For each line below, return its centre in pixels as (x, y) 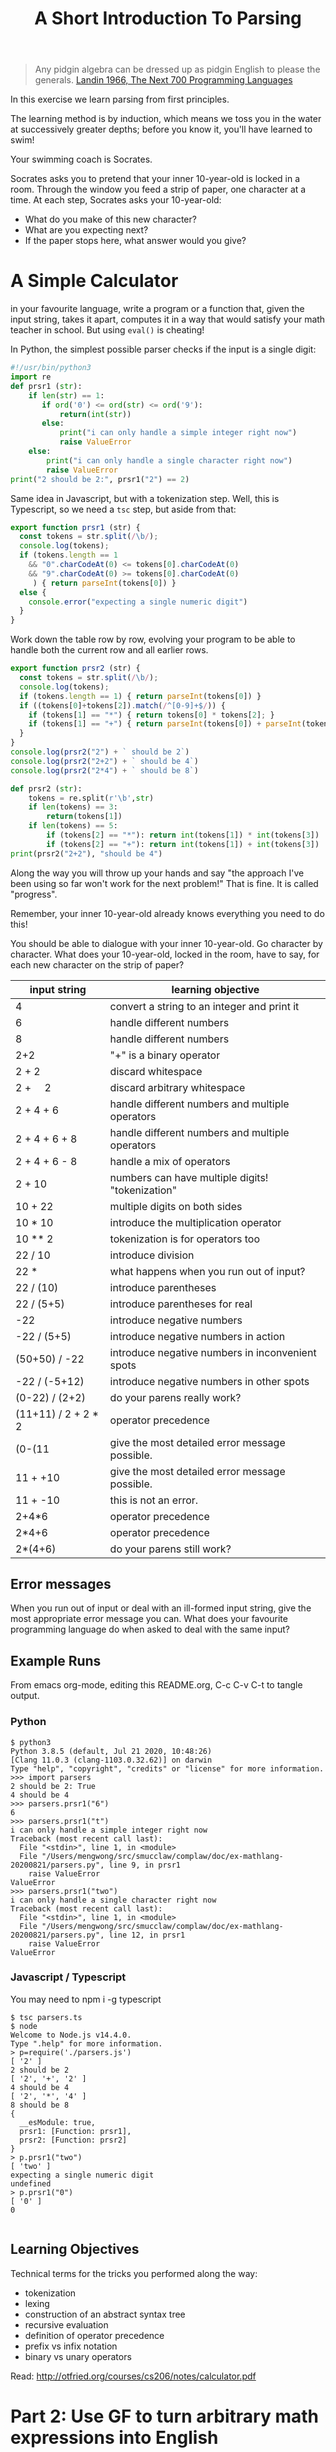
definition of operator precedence (94, 2335)
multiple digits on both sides (176, 1206)
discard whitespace (156, 1071)
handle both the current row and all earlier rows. (109, 650)
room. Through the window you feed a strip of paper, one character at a (158, 189)
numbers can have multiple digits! (189, 1177)
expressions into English (114, 2437)
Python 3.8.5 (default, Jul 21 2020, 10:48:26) (111, 1751)
